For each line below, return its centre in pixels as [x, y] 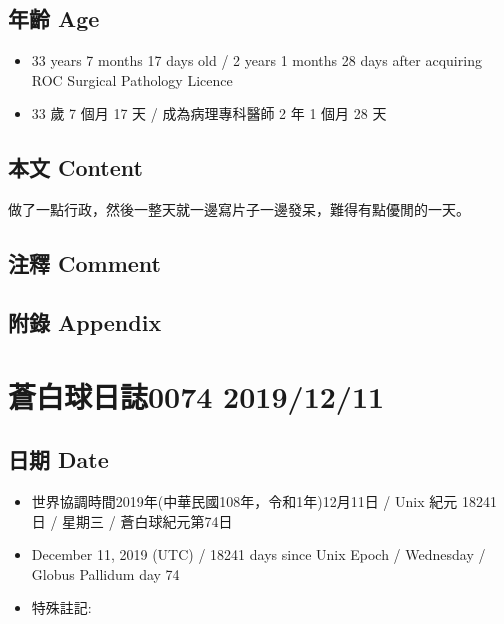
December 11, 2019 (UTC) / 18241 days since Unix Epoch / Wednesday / [258, 554]
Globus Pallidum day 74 [105, 573]
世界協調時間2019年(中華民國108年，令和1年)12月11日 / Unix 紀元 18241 [264, 500]
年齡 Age [54, 18]
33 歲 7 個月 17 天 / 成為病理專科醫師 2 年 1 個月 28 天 [209, 113]
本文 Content [75, 167]
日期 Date [58, 459]
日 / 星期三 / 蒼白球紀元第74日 [132, 520]
